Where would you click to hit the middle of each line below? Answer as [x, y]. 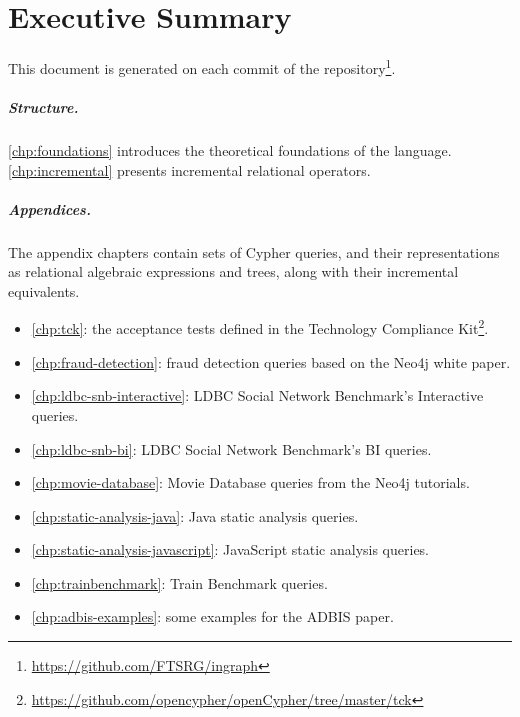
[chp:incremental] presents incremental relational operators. [189, 169]
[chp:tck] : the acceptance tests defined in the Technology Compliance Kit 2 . [260, 327]
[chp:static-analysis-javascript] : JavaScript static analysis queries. [230, 549]
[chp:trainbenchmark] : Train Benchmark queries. [179, 582]
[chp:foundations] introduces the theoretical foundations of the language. [230, 149]
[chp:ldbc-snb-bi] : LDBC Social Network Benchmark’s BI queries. [231, 448]
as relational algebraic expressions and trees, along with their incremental [233, 271]
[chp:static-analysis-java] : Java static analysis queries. [195, 515]
